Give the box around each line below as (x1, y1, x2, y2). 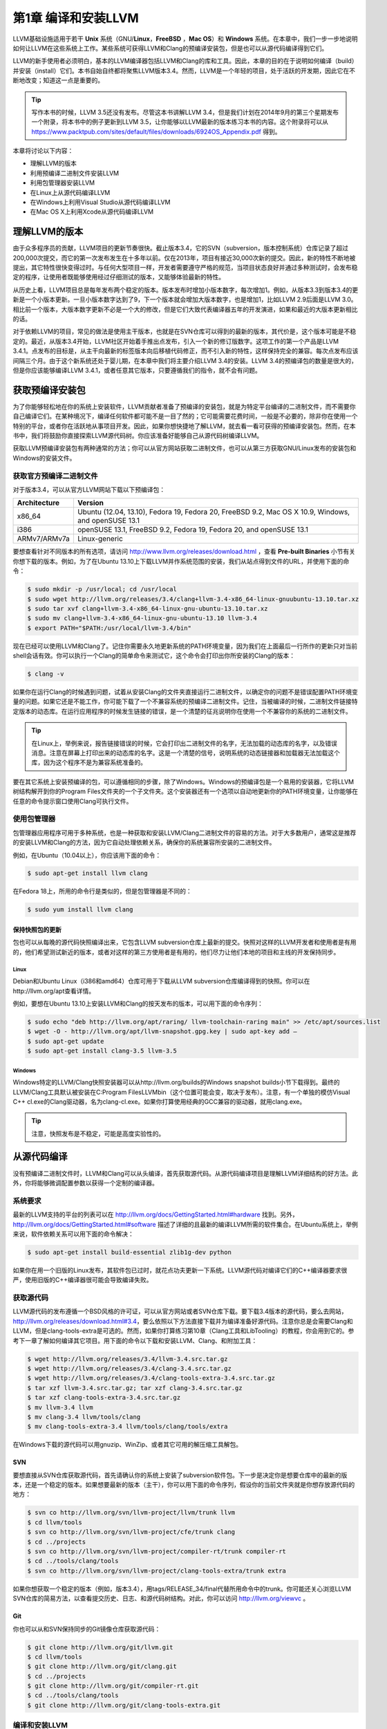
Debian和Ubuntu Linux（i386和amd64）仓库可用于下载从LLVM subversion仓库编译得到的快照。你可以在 (12, 977, 310, 986)
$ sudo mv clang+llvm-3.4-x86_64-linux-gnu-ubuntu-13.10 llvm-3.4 (27, 614, 257, 622)
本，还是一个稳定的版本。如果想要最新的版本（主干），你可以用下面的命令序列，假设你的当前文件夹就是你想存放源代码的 (12, 1481, 355, 1489)
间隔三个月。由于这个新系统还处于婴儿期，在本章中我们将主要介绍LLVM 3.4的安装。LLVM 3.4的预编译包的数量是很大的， (12, 356, 358, 364)
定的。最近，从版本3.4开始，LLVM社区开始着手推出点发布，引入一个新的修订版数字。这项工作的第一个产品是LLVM (12, 337, 339, 345)
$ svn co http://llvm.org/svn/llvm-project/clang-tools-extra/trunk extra (27, 1566, 287, 1575)
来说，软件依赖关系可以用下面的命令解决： (12, 1230, 134, 1238)
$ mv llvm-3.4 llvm (27, 1403, 93, 1411)
